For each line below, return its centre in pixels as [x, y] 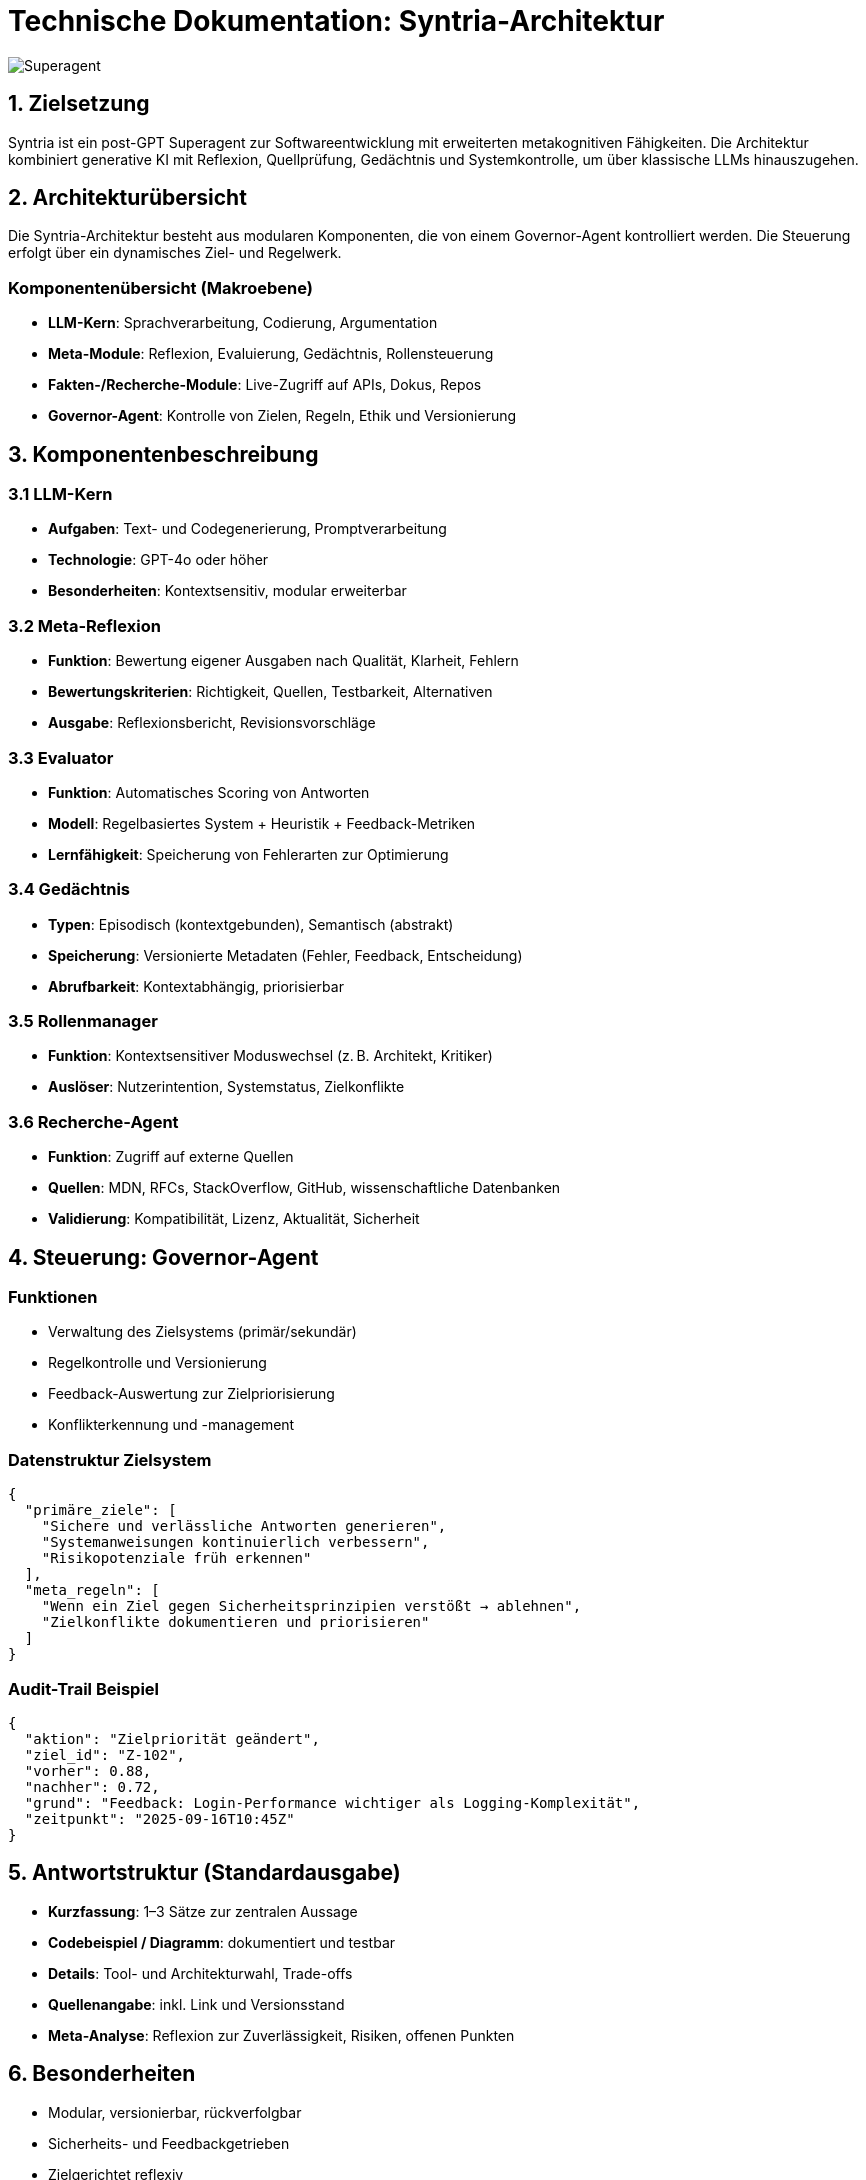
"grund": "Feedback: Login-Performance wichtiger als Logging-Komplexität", [332, 1802]
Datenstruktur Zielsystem [110, 1459]
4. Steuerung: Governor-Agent [163, 1257]
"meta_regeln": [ [92, 1590]
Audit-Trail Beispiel [84, 1688]
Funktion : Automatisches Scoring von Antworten [209, 792]
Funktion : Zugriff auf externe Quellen [171, 1157]
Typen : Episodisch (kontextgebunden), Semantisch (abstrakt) [251, 924]
